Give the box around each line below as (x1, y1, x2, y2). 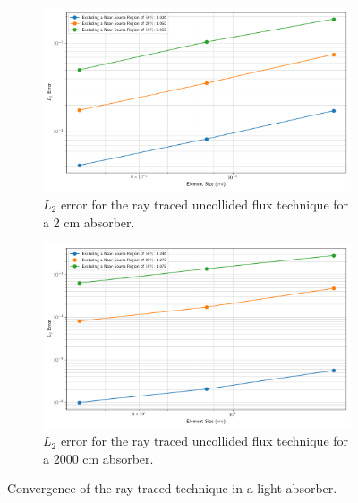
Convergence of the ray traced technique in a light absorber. (7, 479, 337, 498)
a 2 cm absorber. (43, 212, 135, 231)
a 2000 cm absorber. (43, 448, 154, 467)
